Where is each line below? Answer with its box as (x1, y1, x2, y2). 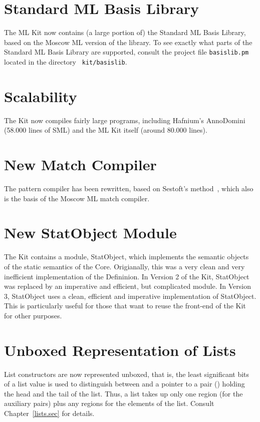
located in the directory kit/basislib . (4, 56, 127, 67)
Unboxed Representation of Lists (4, 339, 236, 360)
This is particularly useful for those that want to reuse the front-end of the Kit (4, 300, 246, 311)
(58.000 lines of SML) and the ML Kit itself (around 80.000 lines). (4, 125, 207, 135)
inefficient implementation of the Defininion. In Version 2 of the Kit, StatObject (4, 271, 249, 281)
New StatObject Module (4, 222, 177, 243)
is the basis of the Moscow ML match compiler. (4, 193, 150, 203)
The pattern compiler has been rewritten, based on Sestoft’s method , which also (4, 183, 253, 194)
